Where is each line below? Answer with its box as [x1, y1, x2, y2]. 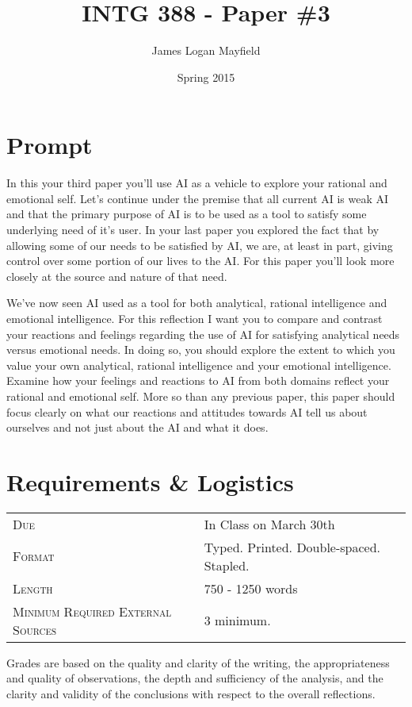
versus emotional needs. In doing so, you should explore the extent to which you [6, 341, 395, 358]
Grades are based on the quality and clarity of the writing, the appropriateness [6, 654, 390, 670]
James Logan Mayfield [151, 42, 261, 59]
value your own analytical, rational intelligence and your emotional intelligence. [6, 356, 391, 373]
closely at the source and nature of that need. [6, 267, 227, 284]
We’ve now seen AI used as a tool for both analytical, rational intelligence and [6, 294, 387, 311]
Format [13, 547, 55, 566]
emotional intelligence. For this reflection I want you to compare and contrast [6, 310, 383, 326]
